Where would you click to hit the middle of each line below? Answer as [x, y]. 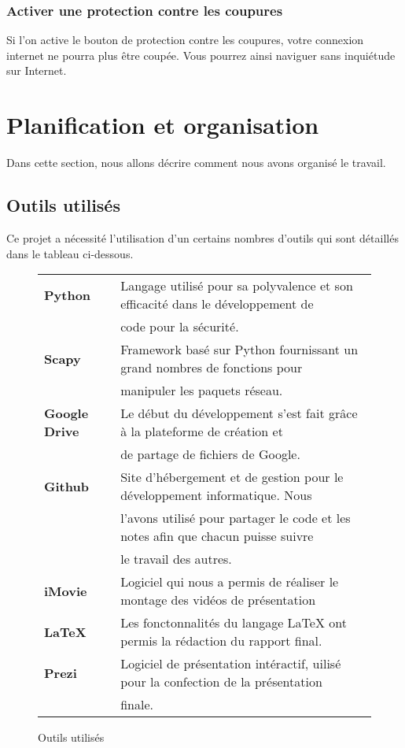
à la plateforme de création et [202, 431]
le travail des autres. [176, 559]
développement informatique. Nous [216, 495]
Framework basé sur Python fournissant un [239, 350]
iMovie [66, 591]
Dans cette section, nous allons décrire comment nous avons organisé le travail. [196, 163]
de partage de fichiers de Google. [210, 454]
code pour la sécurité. [180, 327]
